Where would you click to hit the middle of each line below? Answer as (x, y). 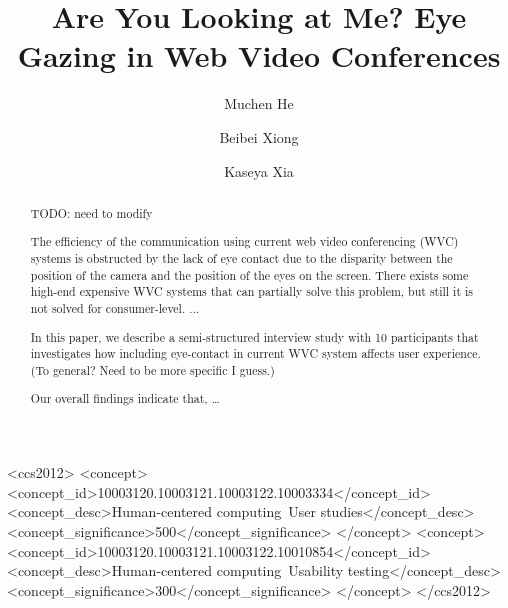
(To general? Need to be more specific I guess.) (152, 369)
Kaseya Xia (259, 170)
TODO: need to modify (91, 212)
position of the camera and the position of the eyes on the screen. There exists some (249, 274)
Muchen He (259, 103)
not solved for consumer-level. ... (115, 308)
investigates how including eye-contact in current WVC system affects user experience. (255, 353)
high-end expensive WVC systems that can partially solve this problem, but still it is (251, 291)
